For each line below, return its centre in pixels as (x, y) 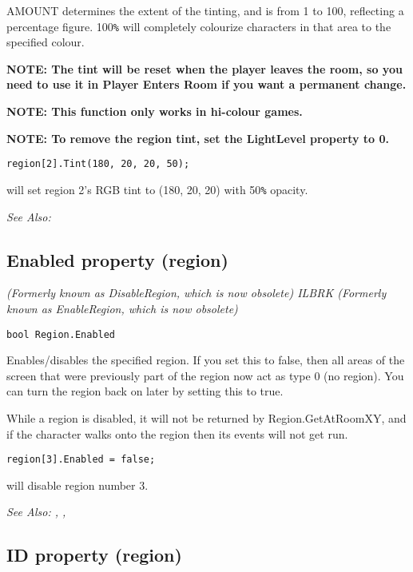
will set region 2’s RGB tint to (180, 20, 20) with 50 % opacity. (157, 189)
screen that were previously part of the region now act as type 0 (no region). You (205, 375)
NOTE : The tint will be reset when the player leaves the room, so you (205, 68)
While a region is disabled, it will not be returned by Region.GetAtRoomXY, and (206, 417)
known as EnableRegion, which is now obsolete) (122, 308)
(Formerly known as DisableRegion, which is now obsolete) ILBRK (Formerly (197, 293)
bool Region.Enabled (61, 334)
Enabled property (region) (117, 259)
